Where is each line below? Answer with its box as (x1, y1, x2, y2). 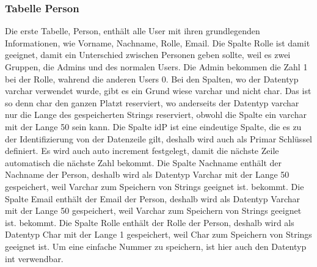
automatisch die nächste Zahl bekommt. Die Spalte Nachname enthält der (5, 156, 282, 169)
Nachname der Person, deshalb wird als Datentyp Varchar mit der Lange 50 (5, 168, 290, 181)
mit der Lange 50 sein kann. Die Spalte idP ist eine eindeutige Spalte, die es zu (5, 120, 302, 133)
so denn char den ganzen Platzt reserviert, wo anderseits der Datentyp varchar (5, 96, 299, 109)
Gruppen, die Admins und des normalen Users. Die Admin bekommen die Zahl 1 (5, 60, 308, 73)
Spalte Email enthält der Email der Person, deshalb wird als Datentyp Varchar (5, 192, 301, 205)
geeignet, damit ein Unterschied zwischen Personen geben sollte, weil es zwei (5, 48, 291, 61)
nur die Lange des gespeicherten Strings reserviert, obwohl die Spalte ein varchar (5, 108, 307, 121)
